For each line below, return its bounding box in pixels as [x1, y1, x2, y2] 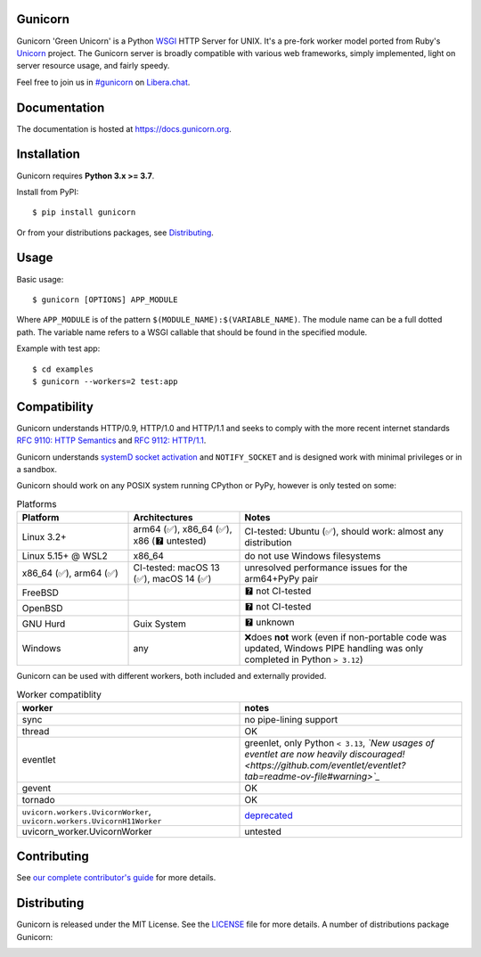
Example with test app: [16, 343, 101, 354]
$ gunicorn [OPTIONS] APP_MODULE [32, 294, 178, 305]
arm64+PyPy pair [244, 573, 319, 585]
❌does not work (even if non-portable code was [244, 631, 447, 643]
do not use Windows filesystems [244, 550, 381, 562]
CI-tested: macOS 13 [133, 561, 220, 574]
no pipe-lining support [244, 713, 338, 725]
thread [21, 724, 50, 737]
